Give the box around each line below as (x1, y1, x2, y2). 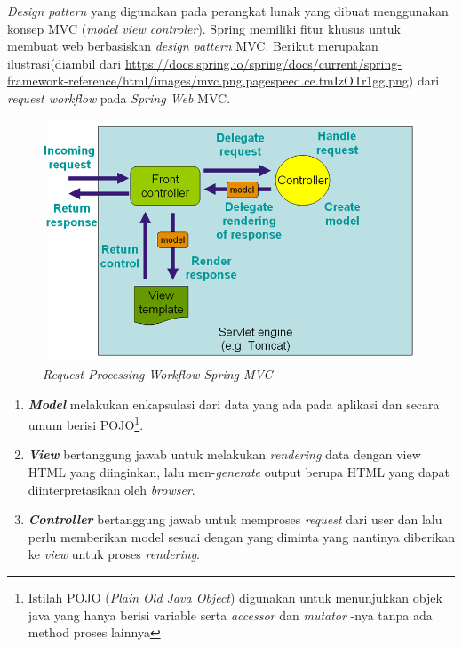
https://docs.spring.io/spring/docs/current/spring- (124, 53, 402, 72)
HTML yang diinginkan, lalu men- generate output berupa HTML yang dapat (28, 463, 450, 481)
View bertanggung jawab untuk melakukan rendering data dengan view (28, 445, 421, 464)
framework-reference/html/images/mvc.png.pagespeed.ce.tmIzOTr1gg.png (7, 71, 409, 90)
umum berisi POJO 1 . (28, 413, 144, 433)
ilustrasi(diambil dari (7, 53, 122, 72)
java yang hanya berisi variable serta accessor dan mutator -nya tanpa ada (28, 605, 433, 624)
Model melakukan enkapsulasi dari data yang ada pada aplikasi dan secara (28, 394, 440, 413)
